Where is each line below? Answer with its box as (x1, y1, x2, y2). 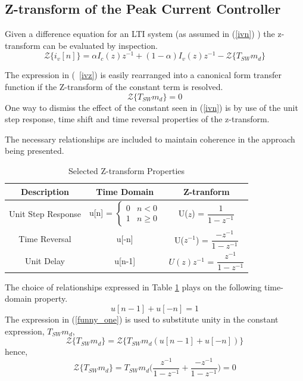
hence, (5, 345, 28, 358)
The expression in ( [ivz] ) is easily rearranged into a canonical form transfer (5, 69, 282, 81)
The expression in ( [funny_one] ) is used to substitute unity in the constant (5, 312, 279, 325)
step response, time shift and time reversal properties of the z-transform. (5, 113, 270, 125)
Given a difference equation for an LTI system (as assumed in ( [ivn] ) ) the (5, 27, 275, 40)
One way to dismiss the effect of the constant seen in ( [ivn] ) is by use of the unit (5, 101, 298, 113)
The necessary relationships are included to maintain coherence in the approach (5, 132, 295, 145)
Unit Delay (24, 254, 65, 267)
